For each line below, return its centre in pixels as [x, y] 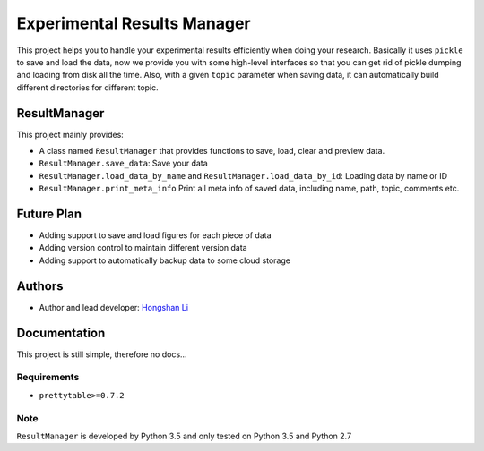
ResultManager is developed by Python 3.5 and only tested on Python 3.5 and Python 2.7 [184, 436]
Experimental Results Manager [134, 23]
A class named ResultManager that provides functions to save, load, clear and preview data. [212, 151]
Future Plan [49, 214]
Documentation [61, 332]
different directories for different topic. [87, 87]
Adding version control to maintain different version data [143, 248]
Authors [40, 286]
